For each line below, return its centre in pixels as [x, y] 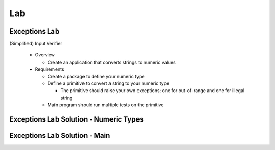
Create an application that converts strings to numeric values [112, 62]
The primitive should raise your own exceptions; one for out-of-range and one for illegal [152, 91]
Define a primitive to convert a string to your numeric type [108, 83]
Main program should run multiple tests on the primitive [106, 105]
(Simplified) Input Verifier [36, 44]
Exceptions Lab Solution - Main [60, 136]
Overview [45, 55]
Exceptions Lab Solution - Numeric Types [76, 119]
